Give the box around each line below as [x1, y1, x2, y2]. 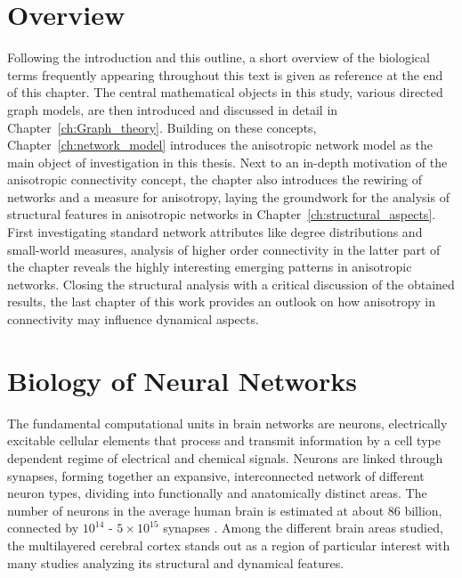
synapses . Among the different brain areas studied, [163, 518, 443, 537]
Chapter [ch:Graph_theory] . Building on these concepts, [7, 118, 317, 136]
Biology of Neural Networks [7, 362, 357, 398]
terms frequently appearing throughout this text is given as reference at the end [7, 65, 443, 84]
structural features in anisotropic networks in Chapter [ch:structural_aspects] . [7, 205, 436, 224]
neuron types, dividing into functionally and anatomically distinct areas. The [7, 484, 427, 502]
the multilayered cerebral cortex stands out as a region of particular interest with [7, 535, 450, 554]
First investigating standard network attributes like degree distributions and [7, 223, 423, 241]
